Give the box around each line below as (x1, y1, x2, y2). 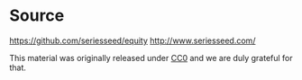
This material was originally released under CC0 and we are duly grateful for (9, 52, 293, 63)
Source (9, 5, 65, 26)
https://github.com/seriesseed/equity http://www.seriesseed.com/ (9, 35, 256, 46)
